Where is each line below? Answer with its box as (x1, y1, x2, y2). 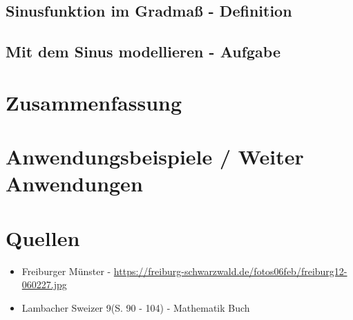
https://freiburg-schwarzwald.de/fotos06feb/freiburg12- (113, 263, 347, 278)
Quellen (6, 223, 80, 252)
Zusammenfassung (6, 88, 182, 116)
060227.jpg (21, 277, 67, 292)
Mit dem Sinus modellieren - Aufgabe (6, 41, 280, 62)
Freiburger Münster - (21, 263, 111, 278)
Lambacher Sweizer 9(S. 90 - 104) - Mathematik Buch (21, 300, 250, 314)
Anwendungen (6, 169, 143, 198)
